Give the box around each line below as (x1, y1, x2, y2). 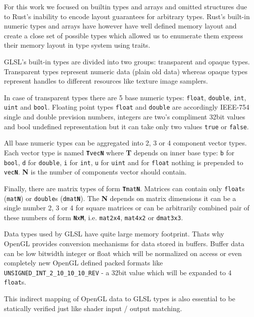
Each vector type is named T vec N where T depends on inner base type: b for (4, 147, 234, 157)
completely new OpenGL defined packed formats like (4, 258, 163, 268)
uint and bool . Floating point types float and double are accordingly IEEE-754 (4, 102, 250, 112)
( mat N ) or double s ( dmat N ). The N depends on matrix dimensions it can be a (4, 193, 236, 203)
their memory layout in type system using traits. (4, 40, 150, 50)
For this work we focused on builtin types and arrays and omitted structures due (4, 1, 247, 11)
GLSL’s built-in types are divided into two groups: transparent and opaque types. (4, 56, 250, 66)
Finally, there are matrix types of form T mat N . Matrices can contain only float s (4, 183, 245, 193)
